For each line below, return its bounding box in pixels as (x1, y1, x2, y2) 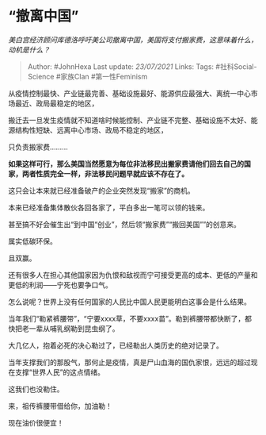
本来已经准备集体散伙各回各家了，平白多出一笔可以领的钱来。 (8, 202, 210, 212)
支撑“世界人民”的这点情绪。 (14, 367, 105, 377)
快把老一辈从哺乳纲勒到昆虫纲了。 (8, 323, 120, 333)
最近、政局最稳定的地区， (14, 98, 99, 108)
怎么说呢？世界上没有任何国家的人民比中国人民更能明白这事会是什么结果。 (8, 297, 251, 306)
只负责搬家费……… (8, 142, 69, 152)
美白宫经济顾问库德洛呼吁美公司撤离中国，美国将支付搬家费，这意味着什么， (8, 35, 258, 44)
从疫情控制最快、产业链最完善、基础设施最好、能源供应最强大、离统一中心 (8, 88, 251, 98)
